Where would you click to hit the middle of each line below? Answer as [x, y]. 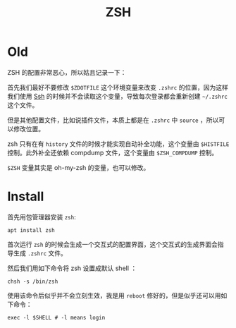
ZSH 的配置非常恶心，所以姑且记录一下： [67, 72]
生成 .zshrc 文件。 [40, 253]
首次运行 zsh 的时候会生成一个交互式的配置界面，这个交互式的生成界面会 [113, 244]
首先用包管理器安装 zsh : [42, 217]
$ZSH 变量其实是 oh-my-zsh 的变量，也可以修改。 [79, 167]
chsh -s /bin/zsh [33, 281]
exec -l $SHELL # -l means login [56, 317]
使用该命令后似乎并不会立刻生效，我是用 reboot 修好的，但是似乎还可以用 [114, 295]
